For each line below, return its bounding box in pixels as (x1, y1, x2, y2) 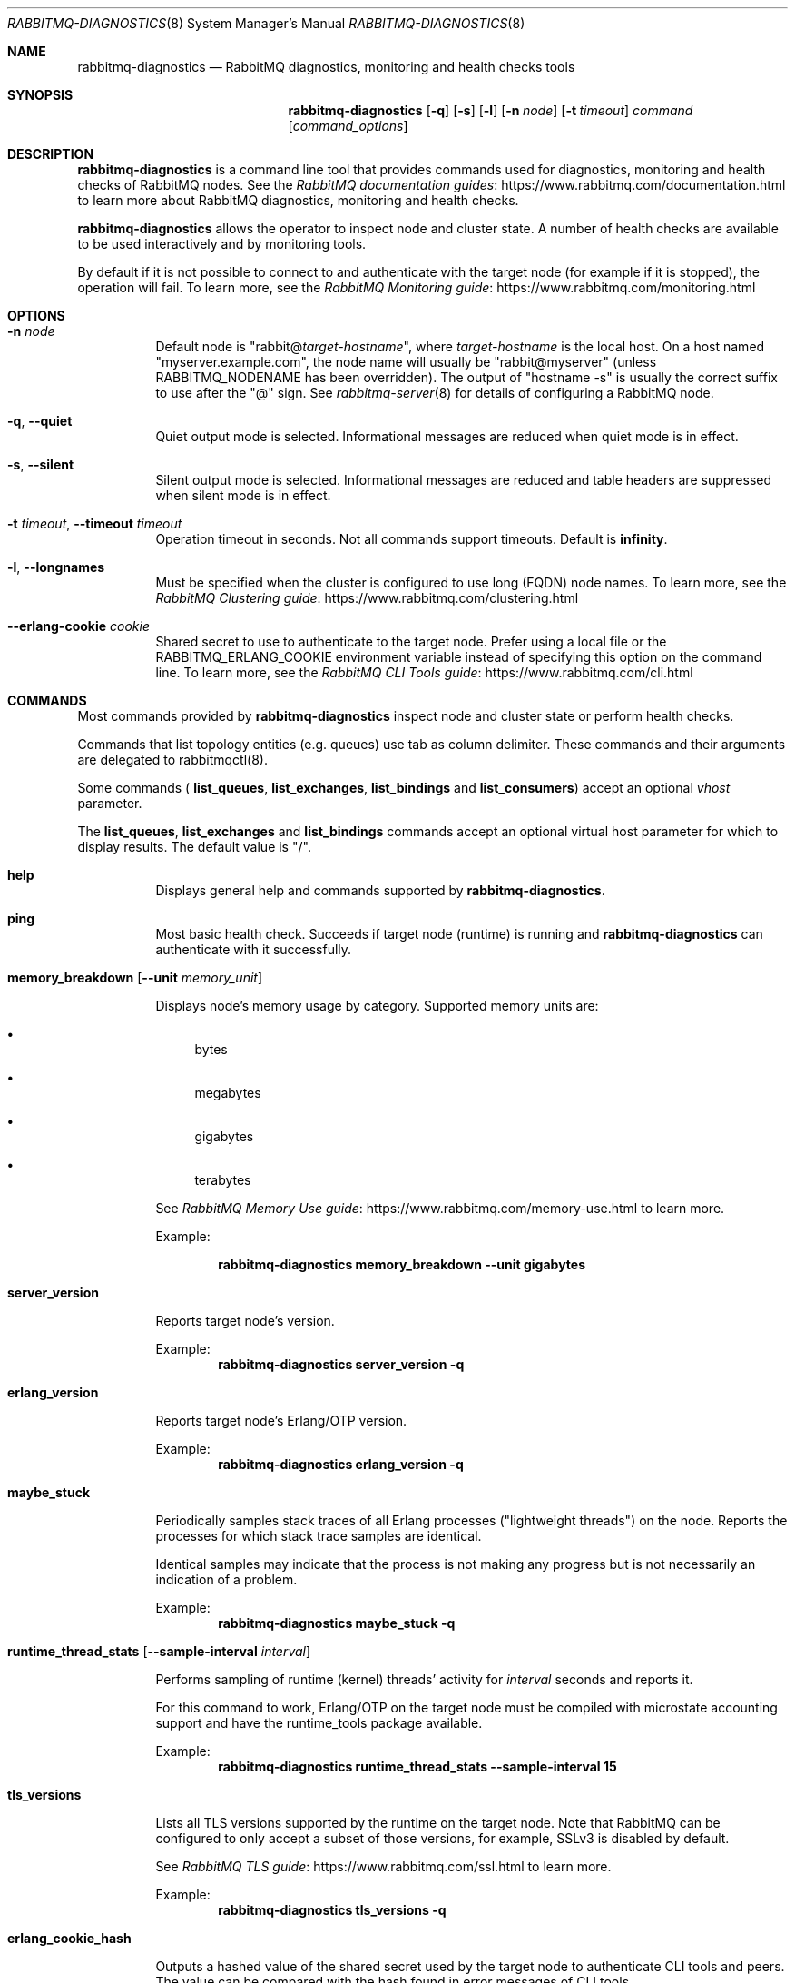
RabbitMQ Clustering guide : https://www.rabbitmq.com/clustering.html (155, 590, 579, 606)
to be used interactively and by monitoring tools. (77, 236, 367, 252)
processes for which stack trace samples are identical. (155, 1528, 482, 1544)
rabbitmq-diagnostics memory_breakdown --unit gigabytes (218, 1257, 585, 1272)
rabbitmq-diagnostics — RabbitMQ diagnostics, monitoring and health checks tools (77, 59, 575, 74)
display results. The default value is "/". (77, 839, 311, 854)
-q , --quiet (7, 413, 73, 429)
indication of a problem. (155, 1572, 298, 1587)
